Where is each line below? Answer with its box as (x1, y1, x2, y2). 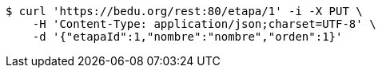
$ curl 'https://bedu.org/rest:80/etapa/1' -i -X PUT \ (6, 5, 363, 18)
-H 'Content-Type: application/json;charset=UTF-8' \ (32, 18, 376, 30)
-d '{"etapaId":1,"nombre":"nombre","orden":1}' (32, 30, 343, 43)
